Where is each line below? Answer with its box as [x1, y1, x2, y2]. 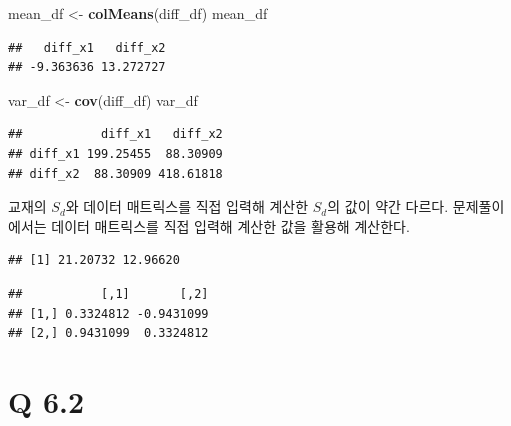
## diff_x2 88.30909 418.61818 [8, 166, 223, 181]
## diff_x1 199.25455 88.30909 [8, 146, 223, 161]
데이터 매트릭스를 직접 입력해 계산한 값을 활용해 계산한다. [51, 215, 410, 236]
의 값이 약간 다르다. [327, 196, 449, 217]
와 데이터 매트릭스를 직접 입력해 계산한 [65, 196, 309, 217]
